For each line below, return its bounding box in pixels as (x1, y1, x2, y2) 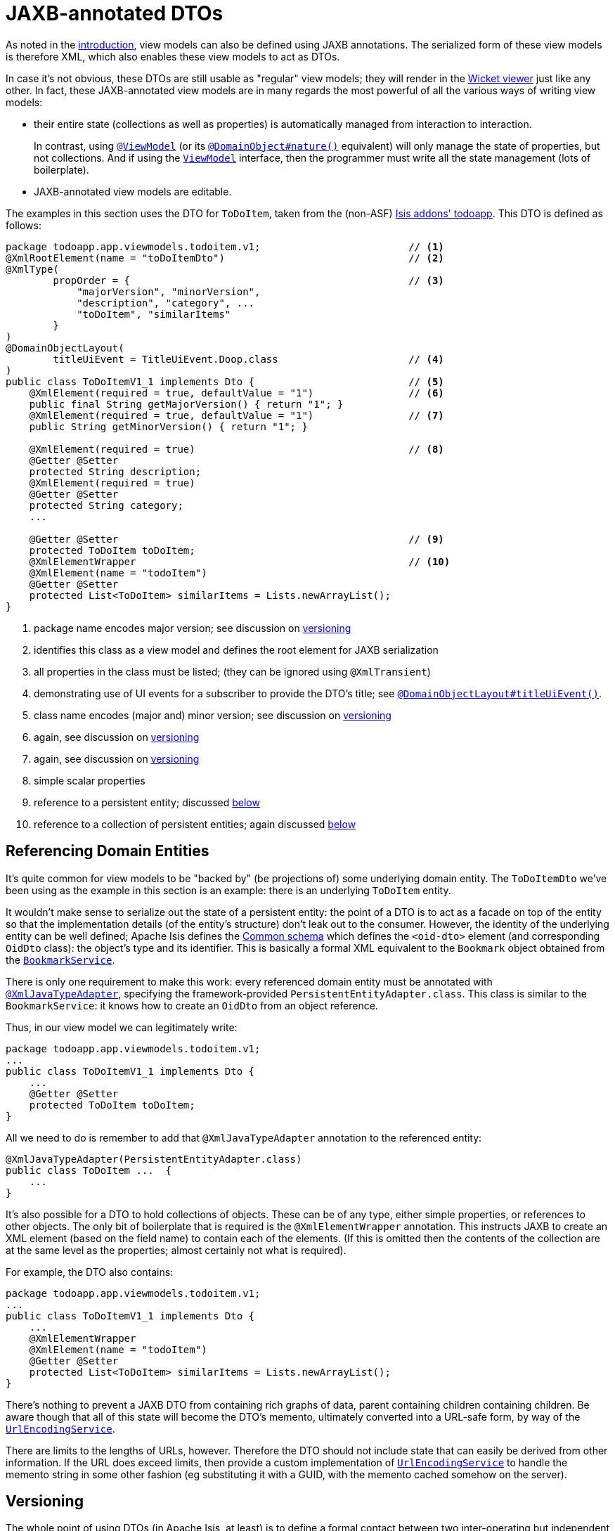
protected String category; (29, 499, 183, 511)
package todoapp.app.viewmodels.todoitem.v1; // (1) (6, 240, 444, 252)
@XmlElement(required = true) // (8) (29, 443, 444, 455)
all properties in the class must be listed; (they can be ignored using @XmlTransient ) (34, 665, 431, 678)
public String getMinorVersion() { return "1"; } (29, 420, 308, 432)
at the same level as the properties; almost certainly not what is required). (6, 1243, 347, 1256)
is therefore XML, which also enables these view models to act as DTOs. (6, 50, 340, 63)
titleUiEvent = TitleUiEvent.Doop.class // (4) (53, 353, 444, 365)
